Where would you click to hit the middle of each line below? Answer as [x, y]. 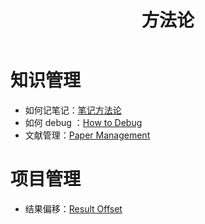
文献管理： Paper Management [87, 135]
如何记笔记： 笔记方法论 [73, 110]
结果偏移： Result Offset [73, 208]
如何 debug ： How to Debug [83, 122]
